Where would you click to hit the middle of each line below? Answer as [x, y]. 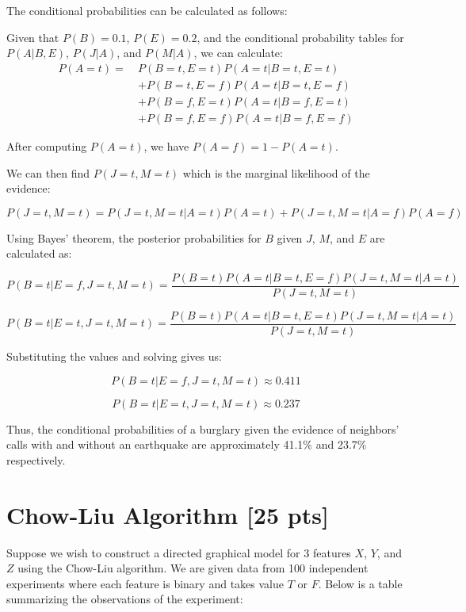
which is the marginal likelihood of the [276, 172]
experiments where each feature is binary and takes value [145, 583]
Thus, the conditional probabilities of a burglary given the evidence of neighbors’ [203, 428]
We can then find [48, 172]
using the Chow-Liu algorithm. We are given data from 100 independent [193, 568]
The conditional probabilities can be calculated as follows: [147, 10]
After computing [47, 145]
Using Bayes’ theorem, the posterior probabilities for [134, 237]
